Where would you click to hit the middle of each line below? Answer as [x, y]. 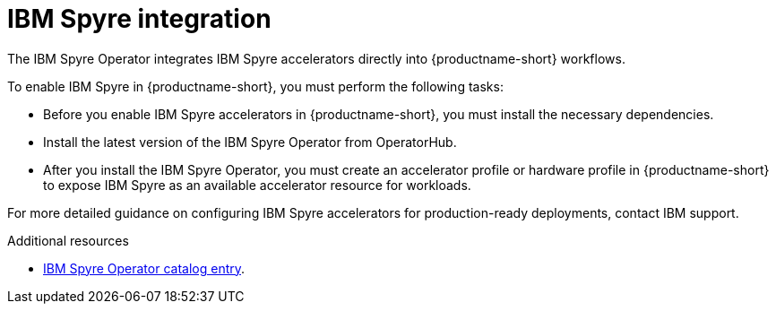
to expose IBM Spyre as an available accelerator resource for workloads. [257, 185]
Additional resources [68, 240]
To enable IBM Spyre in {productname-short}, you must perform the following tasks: [255, 86]
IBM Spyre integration [139, 19]
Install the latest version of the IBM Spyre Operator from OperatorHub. [250, 142]
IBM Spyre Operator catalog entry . [144, 268]
